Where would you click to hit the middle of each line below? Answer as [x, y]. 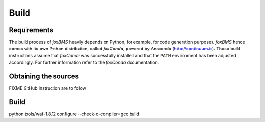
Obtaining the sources [44, 77]
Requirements [31, 30]
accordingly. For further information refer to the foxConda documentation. [84, 62]
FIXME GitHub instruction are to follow [48, 88]
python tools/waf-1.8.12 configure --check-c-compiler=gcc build [74, 114]
